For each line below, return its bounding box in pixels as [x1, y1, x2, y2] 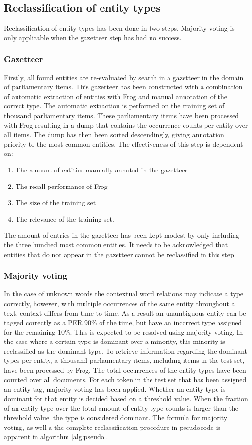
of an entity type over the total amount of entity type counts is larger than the [4, 403, 238, 413]
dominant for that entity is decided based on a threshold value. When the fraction [4, 393, 248, 403]
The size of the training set [15, 197, 96, 207]
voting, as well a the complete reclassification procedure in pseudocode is [4, 422, 221, 432]
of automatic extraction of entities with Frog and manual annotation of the [4, 91, 228, 101]
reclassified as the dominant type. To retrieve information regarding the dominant [4, 345, 247, 356]
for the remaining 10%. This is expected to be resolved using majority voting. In [4, 326, 243, 337]
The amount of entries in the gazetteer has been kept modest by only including [4, 230, 239, 240]
